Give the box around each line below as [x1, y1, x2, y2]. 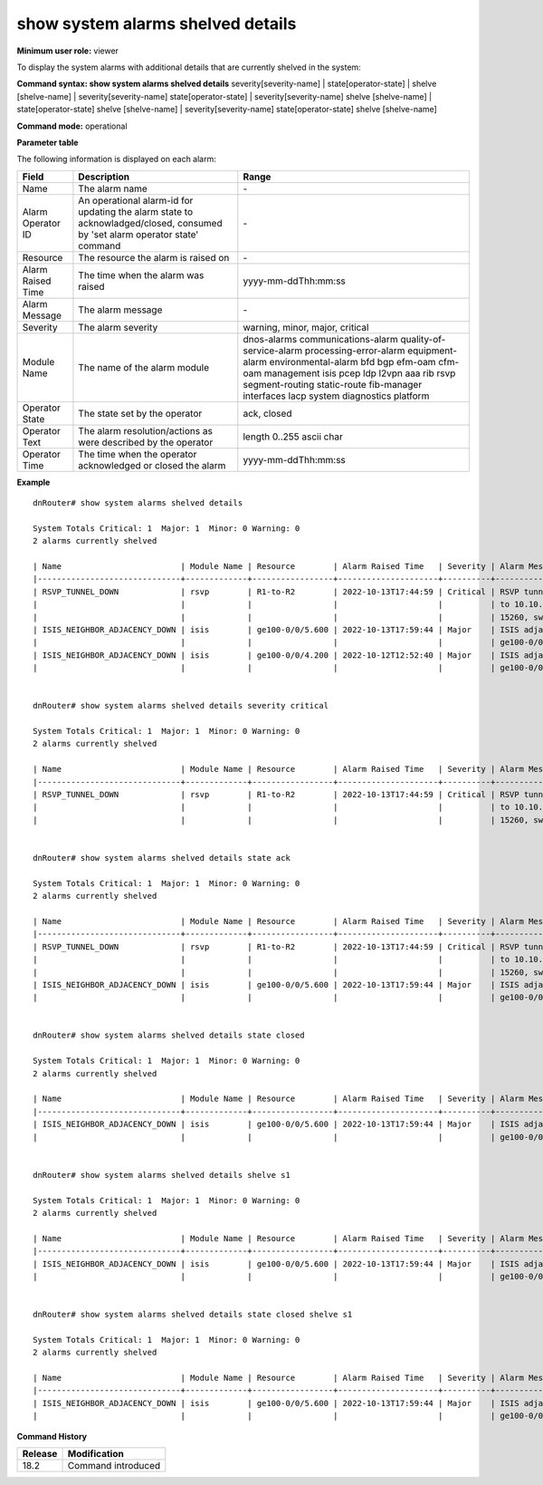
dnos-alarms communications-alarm [243, 333, 398, 345]
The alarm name [78, 182, 148, 195]
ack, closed [243, 407, 292, 419]
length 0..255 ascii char [243, 430, 343, 443]
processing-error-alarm [304, 344, 405, 357]
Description [78, 170, 130, 183]
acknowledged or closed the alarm [78, 458, 226, 471]
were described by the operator [78, 436, 214, 448]
